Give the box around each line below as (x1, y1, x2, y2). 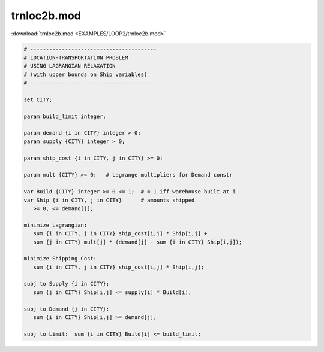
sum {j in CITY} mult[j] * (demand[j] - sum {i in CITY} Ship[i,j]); (33, 238, 242, 245)
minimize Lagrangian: (23, 221, 88, 229)
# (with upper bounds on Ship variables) (23, 71, 148, 78)
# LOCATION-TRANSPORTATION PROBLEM (23, 54, 128, 61)
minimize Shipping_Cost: (23, 255, 97, 262)
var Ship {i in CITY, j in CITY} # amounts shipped (23, 196, 195, 204)
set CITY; (23, 96, 53, 103)
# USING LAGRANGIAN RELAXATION (23, 63, 116, 69)
